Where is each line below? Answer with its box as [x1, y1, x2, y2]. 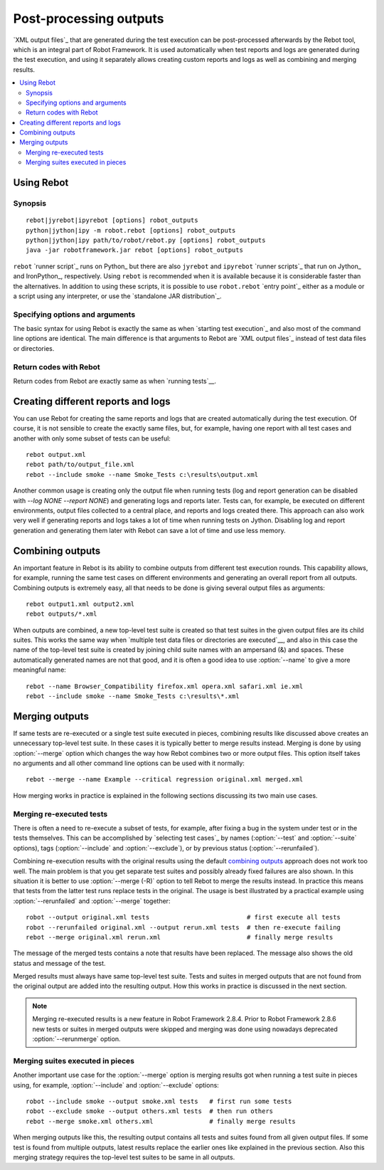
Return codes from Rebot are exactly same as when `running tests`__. [13, 377, 217, 385]
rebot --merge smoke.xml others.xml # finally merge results [26, 1117, 296, 1125]
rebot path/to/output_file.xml [26, 460, 135, 469]
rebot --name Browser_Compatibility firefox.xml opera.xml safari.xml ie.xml [26, 682, 304, 690]
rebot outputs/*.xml [26, 610, 97, 618]
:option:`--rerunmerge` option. [32, 1035, 121, 1043]
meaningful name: [13, 665, 67, 674]
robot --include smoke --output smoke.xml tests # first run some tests [26, 1097, 292, 1105]
